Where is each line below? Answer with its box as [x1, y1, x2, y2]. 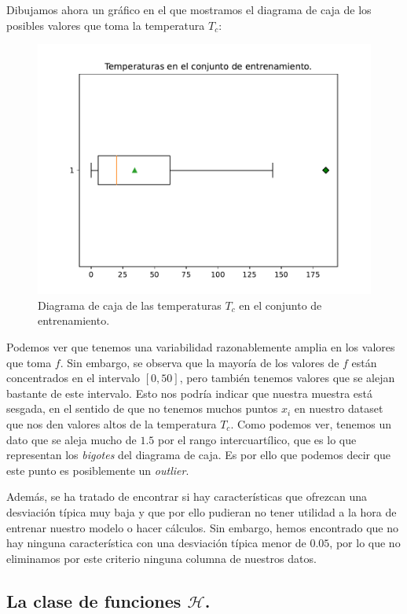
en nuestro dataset [294, 400, 383, 417]
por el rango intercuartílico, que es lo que [157, 431, 357, 447]
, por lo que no [329, 535, 401, 551]
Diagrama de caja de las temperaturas [38, 296, 222, 313]
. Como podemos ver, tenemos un [230, 415, 392, 432]
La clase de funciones [6, 588, 181, 612]
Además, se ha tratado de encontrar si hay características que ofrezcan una [6, 488, 368, 505]
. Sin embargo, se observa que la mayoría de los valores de [60, 354, 339, 370]
